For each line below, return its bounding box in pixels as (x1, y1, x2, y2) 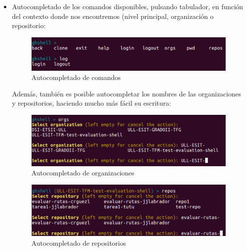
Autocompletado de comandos (31, 72, 121, 82)
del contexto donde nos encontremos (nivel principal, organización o (12, 11, 214, 21)
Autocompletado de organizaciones (31, 168, 134, 178)
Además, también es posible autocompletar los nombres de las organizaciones (12, 88, 241, 98)
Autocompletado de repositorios (31, 237, 126, 248)
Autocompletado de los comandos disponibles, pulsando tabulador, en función (12, 1, 243, 11)
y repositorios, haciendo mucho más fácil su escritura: (12, 98, 171, 108)
